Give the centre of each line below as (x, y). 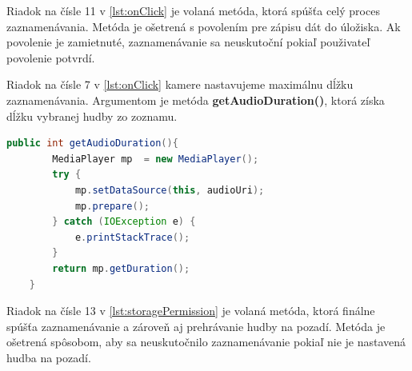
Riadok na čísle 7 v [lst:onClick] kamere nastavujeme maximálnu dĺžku (180, 84)
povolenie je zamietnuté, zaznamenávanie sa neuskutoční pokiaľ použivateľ (188, 42)
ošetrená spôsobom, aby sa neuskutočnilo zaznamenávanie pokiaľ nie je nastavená (206, 342)
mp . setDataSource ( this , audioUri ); (170, 190)
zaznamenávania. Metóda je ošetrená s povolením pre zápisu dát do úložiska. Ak (204, 26)
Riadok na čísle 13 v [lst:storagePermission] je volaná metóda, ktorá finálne (191, 311)
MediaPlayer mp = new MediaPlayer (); (156, 159)
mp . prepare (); (112, 206)
